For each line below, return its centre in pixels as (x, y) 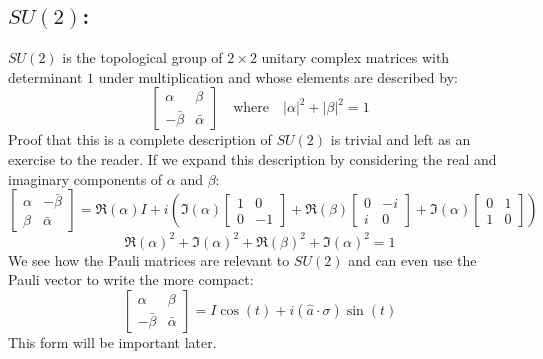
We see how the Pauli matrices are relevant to (149, 259)
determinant (45, 76)
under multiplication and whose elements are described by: (278, 76)
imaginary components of (85, 178)
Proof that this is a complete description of (140, 139)
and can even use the (412, 259)
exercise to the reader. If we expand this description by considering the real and (252, 158)
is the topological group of (142, 57)
